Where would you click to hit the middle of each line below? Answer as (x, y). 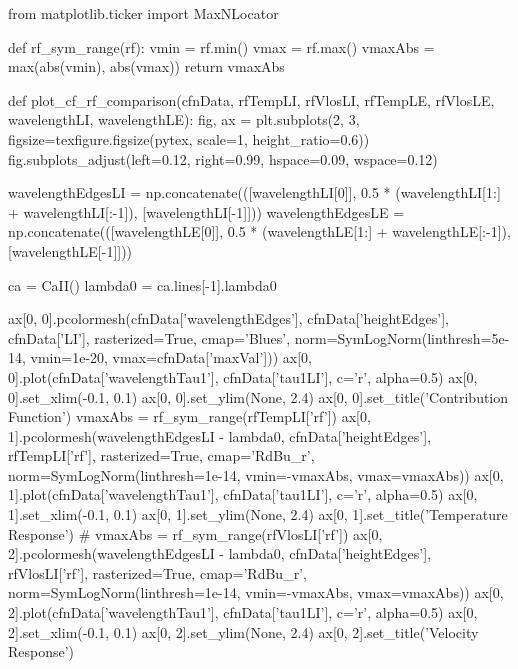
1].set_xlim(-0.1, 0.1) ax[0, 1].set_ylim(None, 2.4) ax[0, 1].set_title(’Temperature (258, 514)
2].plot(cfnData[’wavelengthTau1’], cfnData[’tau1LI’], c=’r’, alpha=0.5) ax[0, (243, 612)
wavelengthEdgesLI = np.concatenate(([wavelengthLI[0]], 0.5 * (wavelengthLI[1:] (254, 192)
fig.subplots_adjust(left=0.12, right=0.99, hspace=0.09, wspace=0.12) (223, 158)
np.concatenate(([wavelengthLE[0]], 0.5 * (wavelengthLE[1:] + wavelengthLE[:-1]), (259, 231)
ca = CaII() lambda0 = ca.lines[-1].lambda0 (142, 284)
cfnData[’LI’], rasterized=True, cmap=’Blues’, (149, 337)
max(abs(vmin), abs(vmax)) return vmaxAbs (146, 66)
